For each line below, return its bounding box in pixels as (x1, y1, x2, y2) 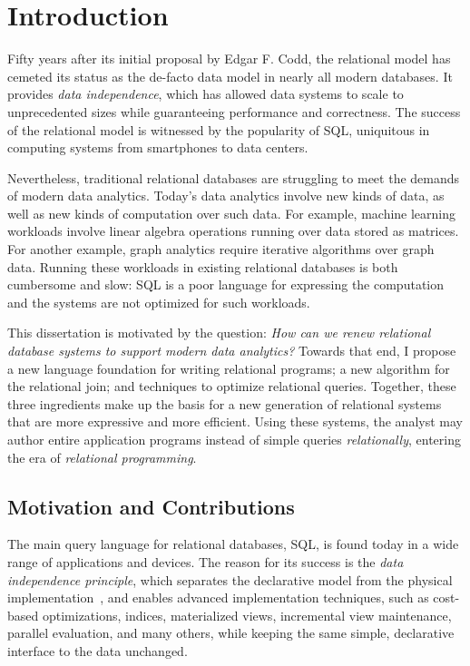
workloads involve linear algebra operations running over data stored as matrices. (7, 221, 459, 240)
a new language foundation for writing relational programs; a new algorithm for (7, 358, 450, 377)
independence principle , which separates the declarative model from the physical (7, 570, 453, 589)
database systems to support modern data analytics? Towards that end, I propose (7, 341, 456, 360)
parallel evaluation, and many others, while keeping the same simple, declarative (7, 623, 455, 642)
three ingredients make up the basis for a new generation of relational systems (7, 394, 442, 413)
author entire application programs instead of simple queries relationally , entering (7, 430, 462, 448)
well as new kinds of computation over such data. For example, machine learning (7, 203, 456, 222)
